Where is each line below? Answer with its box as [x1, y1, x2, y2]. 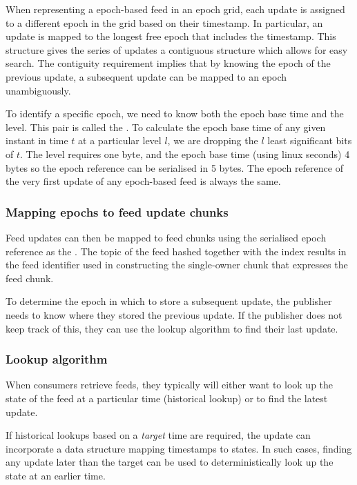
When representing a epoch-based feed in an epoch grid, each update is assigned [6, 2, 345, 16]
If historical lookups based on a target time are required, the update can [6, 428, 311, 442]
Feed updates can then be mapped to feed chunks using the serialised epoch [6, 230, 327, 244]
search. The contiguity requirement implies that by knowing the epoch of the [6, 56, 331, 70]
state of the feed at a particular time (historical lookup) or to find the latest [6, 390, 328, 405]
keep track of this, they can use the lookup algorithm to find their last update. [6, 321, 338, 335]
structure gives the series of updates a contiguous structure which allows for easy [6, 42, 348, 57]
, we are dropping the [167, 133, 258, 148]
